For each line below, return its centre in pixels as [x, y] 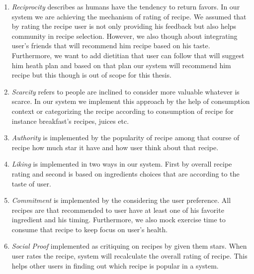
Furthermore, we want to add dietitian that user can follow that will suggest [128, 55]
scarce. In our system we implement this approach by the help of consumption [131, 101]
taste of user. [31, 183]
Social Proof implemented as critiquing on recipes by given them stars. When [129, 246]
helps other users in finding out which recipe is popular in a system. [115, 265]
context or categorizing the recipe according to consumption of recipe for [123, 111]
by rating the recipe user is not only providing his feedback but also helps [124, 26]
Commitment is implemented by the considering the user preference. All [121, 200]
